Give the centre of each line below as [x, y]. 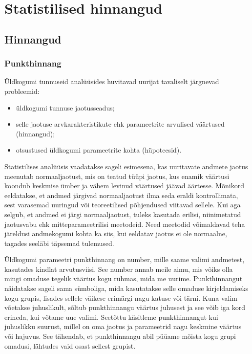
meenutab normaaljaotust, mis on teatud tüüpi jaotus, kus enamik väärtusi [117, 176]
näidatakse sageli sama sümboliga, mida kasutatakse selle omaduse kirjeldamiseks [126, 288]
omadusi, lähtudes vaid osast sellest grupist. [70, 345]
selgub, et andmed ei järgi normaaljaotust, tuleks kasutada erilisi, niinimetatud [123, 214]
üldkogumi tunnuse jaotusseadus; [65, 107]
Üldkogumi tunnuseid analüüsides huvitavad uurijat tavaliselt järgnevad [112, 81]
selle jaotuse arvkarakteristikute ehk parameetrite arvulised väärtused [120, 124]
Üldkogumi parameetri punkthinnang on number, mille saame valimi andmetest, [125, 259]
